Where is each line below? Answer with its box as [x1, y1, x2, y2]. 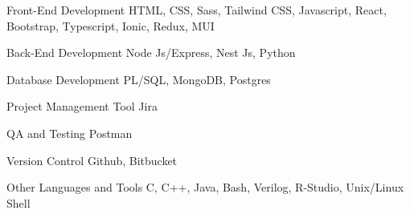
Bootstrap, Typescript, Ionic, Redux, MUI [6, 17, 215, 34]
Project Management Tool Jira [6, 98, 158, 115]
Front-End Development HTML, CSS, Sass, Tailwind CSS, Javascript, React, [6, 2, 387, 18]
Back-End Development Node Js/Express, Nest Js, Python [6, 44, 296, 61]
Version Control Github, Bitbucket [6, 151, 178, 168]
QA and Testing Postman [6, 124, 133, 141]
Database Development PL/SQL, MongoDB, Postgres [6, 71, 271, 87]
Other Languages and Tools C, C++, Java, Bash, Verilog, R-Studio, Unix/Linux [6, 179, 404, 196]
